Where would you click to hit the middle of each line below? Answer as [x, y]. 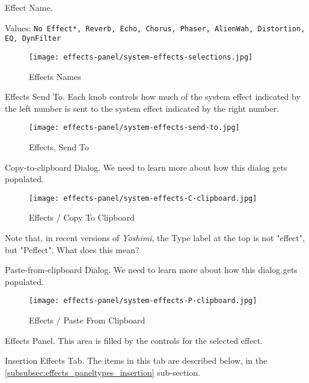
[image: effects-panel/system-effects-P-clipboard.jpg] [143, 301]
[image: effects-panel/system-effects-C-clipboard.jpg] [143, 198]
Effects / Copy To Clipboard [82, 217]
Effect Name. [29, 7]
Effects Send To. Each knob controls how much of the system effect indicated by [153, 97]
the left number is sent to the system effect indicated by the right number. [142, 108]
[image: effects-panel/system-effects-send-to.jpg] [134, 128]
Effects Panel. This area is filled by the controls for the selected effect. [134, 340]
